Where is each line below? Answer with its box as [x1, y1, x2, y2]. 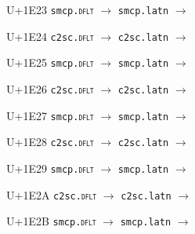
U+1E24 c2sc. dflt [6, 27, 94, 44]
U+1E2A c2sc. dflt [6, 186, 97, 203]
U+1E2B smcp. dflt [6, 213, 96, 229]
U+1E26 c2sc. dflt [6, 80, 94, 97]
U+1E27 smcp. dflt [6, 107, 94, 123]
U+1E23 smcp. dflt [6, 2, 94, 17]
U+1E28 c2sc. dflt [6, 133, 94, 150]
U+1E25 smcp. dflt [6, 54, 94, 71]
